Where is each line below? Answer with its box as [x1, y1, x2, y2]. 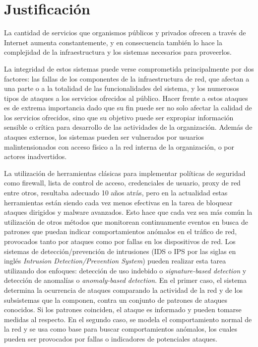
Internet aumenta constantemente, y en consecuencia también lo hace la [4, 37, 222, 47]
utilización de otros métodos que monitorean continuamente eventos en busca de [4, 216, 248, 227]
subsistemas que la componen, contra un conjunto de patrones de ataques [4, 294, 228, 305]
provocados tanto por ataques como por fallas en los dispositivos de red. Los [4, 236, 236, 246]
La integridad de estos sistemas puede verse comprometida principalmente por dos [4, 63, 254, 74]
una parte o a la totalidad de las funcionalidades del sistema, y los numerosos [4, 83, 239, 93]
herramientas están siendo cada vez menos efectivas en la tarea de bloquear [4, 197, 233, 207]
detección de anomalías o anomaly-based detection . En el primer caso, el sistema [4, 275, 247, 285]
